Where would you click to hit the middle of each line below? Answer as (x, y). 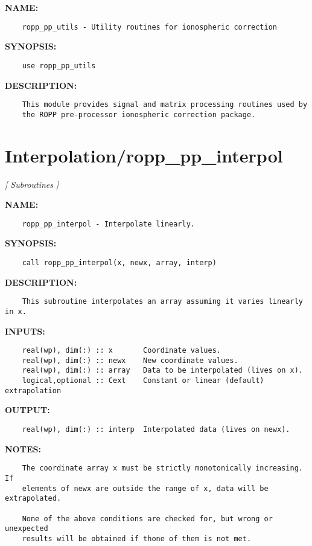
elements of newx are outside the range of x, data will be (145, 488)
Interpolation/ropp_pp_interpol (144, 155)
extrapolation (33, 390)
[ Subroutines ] (32, 184)
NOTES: (23, 448)
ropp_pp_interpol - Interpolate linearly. (108, 224)
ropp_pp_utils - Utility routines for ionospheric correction (150, 27)
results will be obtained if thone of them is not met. (137, 538)
